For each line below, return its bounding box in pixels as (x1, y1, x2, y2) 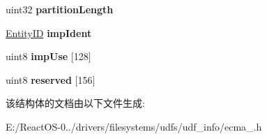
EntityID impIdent (6, 25, 92, 40)
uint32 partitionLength (6, 2, 114, 16)
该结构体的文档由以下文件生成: (6, 96, 145, 110)
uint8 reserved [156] (6, 72, 96, 87)
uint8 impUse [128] (6, 49, 91, 64)
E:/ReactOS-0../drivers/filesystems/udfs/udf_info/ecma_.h (6, 119, 262, 133)
